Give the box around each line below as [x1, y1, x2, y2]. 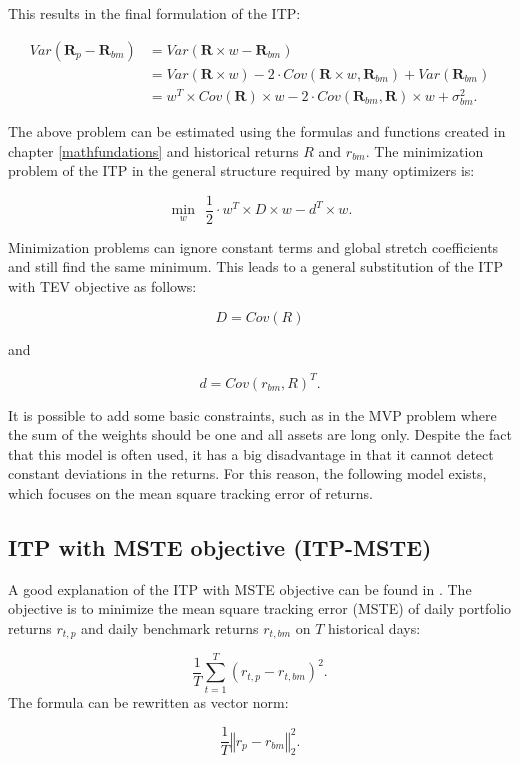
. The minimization [365, 140, 484, 161]
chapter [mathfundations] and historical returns [8, 140, 299, 161]
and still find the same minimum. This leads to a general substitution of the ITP [8, 256, 503, 277]
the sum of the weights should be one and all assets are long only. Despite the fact [8, 424, 512, 445]
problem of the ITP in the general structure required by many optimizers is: [8, 160, 475, 181]
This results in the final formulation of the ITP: [8, 3, 301, 23]
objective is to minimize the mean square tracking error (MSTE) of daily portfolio [8, 598, 512, 619]
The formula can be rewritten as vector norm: [8, 691, 289, 712]
